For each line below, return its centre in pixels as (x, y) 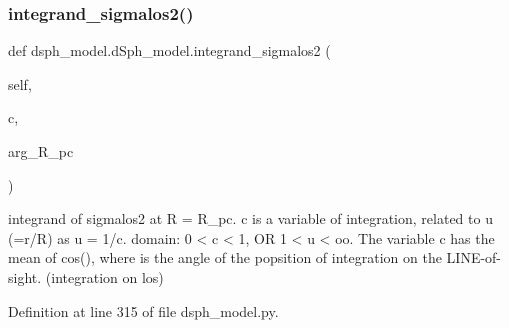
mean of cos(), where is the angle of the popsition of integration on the (225, 257)
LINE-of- (474, 257)
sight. (25, 276)
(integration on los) (104, 276)
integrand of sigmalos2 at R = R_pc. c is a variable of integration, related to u (250, 218)
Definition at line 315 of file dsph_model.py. (143, 310)
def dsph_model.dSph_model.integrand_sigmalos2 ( (169, 50)
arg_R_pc (41, 151)
